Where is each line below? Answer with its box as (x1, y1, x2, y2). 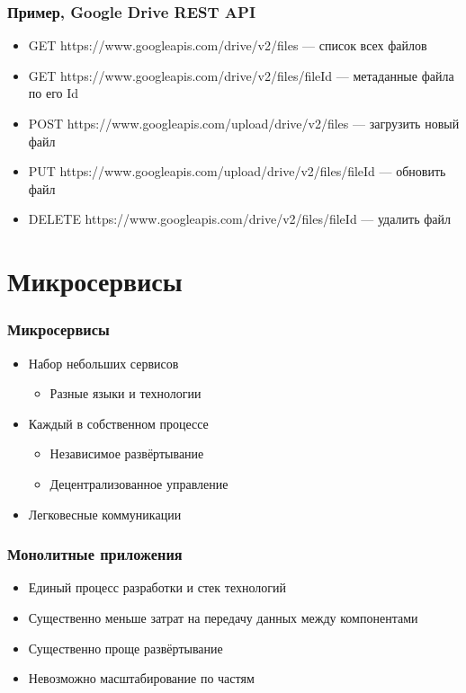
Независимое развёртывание (49, 444, 204, 463)
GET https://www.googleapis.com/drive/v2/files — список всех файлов (28, 36, 427, 55)
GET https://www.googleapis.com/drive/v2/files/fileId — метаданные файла (28, 66, 454, 84)
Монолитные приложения (7, 543, 183, 565)
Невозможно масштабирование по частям (28, 669, 255, 688)
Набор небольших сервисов (28, 353, 179, 372)
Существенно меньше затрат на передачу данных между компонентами (28, 608, 418, 626)
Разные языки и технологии (49, 384, 202, 403)
